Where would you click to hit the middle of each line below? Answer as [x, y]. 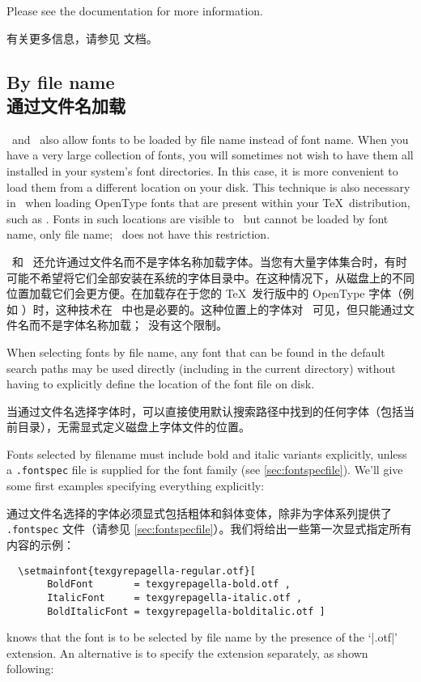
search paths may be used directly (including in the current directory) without [201, 368]
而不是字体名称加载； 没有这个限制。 [128, 325]
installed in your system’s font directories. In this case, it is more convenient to [202, 170]
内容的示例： [40, 544]
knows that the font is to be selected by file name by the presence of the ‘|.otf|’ [202, 637]
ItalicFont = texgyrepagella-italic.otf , [175, 597]
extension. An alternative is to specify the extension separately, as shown [187, 652]
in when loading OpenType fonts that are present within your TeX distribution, [208, 203]
